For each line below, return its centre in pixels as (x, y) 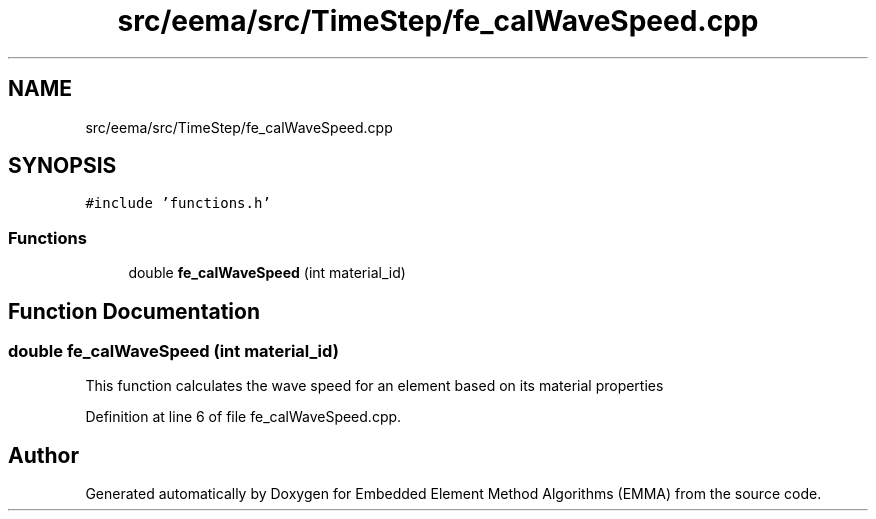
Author (43, 455)
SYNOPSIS (62, 166)
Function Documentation (134, 311)
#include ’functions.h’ (178, 203)
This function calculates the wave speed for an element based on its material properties (374, 386)
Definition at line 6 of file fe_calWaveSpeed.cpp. (243, 417)
